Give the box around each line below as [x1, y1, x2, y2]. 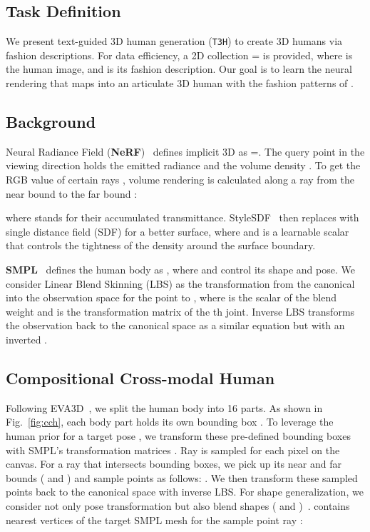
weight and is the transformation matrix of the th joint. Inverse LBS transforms [6, 303, 355, 318]
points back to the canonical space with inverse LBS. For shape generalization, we [6, 484, 364, 499]
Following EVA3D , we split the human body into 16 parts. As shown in [6, 400, 323, 415]
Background [6, 111, 96, 133]
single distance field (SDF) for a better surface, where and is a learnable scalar [6, 224, 349, 239]
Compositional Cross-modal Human [6, 366, 275, 388]
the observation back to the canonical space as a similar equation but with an [6, 318, 345, 333]
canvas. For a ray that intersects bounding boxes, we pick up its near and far [6, 456, 341, 471]
